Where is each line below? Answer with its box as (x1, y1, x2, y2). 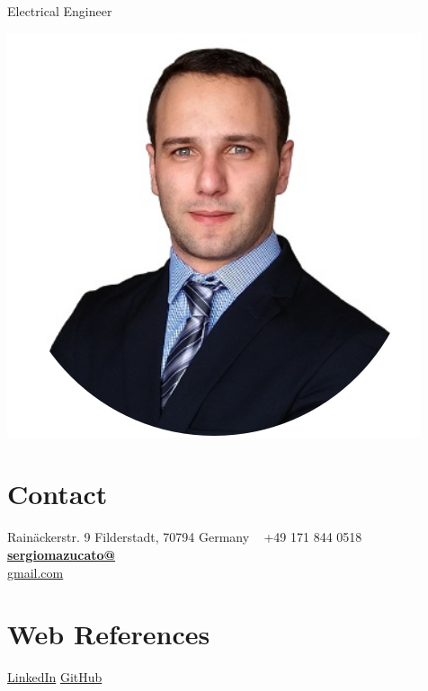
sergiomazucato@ (7, 545, 116, 563)
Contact (7, 475, 108, 512)
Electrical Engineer (7, 2, 112, 20)
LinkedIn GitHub (7, 668, 103, 687)
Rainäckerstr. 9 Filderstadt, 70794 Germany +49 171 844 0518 (7, 527, 362, 546)
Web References (7, 616, 210, 652)
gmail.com (7, 563, 64, 581)
